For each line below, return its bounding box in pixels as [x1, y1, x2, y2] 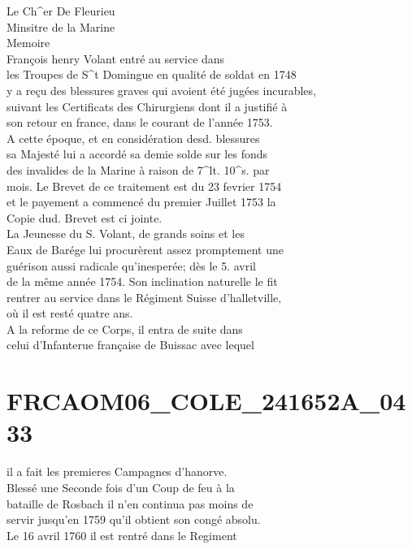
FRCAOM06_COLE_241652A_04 [7, 384, 406, 417]
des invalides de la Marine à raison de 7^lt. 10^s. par [7, 161, 270, 178]
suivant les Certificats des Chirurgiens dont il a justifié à [7, 97, 288, 115]
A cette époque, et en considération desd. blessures [7, 129, 260, 146]
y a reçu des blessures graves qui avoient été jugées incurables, [7, 81, 316, 98]
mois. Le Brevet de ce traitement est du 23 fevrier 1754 [7, 177, 282, 194]
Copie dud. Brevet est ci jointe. [7, 209, 163, 226]
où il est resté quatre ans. [7, 305, 133, 322]
